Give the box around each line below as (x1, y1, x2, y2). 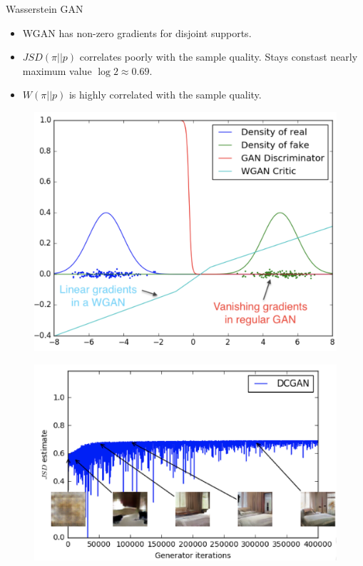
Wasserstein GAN (6, 1, 83, 16)
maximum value (22, 63, 92, 78)
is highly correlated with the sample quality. (68, 87, 262, 102)
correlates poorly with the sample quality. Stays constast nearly (79, 49, 358, 64)
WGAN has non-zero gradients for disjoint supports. (22, 25, 252, 40)
